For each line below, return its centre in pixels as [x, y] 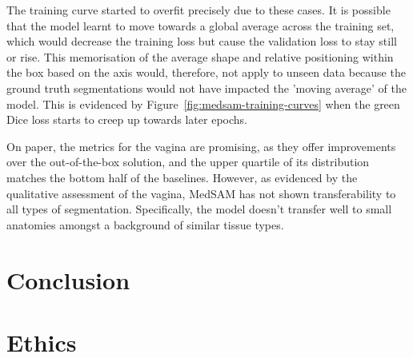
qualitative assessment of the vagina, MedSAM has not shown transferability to [201, 193]
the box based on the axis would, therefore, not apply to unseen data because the [206, 72]
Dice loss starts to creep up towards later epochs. [127, 119]
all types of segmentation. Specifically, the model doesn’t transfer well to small [199, 209]
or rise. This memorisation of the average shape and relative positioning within [200, 56]
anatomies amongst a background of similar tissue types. [145, 224]
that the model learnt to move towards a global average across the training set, [200, 25]
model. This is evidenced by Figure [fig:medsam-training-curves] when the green [203, 103]
